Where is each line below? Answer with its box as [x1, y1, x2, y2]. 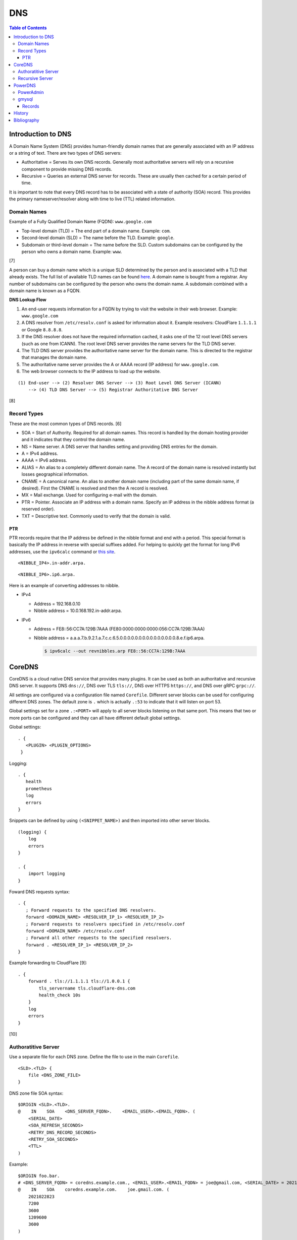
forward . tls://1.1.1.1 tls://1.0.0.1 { [28, 979, 131, 984]
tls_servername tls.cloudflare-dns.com [39, 985, 136, 991]
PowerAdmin [18, 89, 44, 95]
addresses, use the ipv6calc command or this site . [9, 549, 116, 555]
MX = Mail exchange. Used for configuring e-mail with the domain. [21, 492, 158, 498]
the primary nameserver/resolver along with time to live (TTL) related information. [9, 196, 176, 202]
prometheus [25, 786, 52, 791]
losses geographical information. [21, 471, 89, 477]
